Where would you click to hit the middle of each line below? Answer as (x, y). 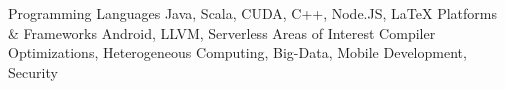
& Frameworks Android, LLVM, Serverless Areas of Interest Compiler (222, 32)
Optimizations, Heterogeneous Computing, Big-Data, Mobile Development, (237, 52)
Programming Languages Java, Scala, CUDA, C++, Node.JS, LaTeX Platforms (252, 13)
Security (33, 71)
